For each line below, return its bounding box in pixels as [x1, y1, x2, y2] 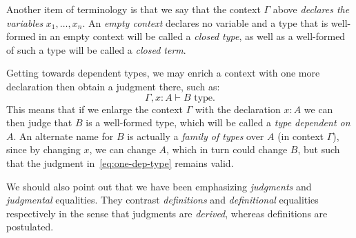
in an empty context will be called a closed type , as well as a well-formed [39, 29, 346, 43]
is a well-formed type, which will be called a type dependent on [86, 115, 350, 130]
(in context [277, 128, 324, 143]
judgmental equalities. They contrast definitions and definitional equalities [6, 192, 319, 207]
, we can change [89, 142, 156, 157]
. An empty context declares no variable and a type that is [82, 15, 328, 30]
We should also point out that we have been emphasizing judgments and [6, 179, 312, 193]
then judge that [6, 115, 72, 130]
